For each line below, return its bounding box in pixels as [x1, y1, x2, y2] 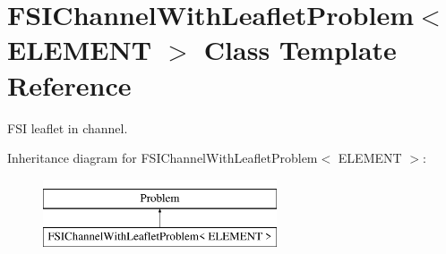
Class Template [203, 31, 397, 68]
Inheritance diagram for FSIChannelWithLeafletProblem [7, 148, 318, 167]
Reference [7, 66, 132, 103]
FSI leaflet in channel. [7, 118, 128, 137]
